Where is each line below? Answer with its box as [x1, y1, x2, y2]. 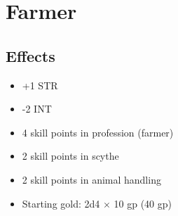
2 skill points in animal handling [22, 172, 161, 186]
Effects [6, 44, 55, 66]
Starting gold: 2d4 [22, 196, 100, 210]
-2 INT [22, 101, 52, 116]
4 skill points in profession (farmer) [22, 125, 174, 139]
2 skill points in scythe [22, 148, 119, 163]
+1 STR [22, 77, 58, 92]
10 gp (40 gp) [114, 196, 172, 210]
